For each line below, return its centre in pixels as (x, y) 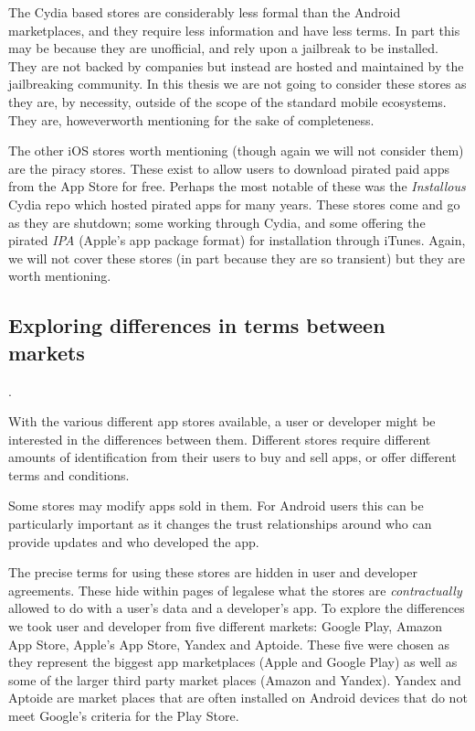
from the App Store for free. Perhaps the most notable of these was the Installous (237, 186)
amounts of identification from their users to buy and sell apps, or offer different (232, 457)
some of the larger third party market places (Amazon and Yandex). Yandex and (235, 679)
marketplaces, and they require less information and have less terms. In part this (234, 30)
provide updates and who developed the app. (134, 541)
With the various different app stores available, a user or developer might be (222, 421)
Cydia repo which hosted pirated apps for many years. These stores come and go (234, 204)
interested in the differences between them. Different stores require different (220, 439)
